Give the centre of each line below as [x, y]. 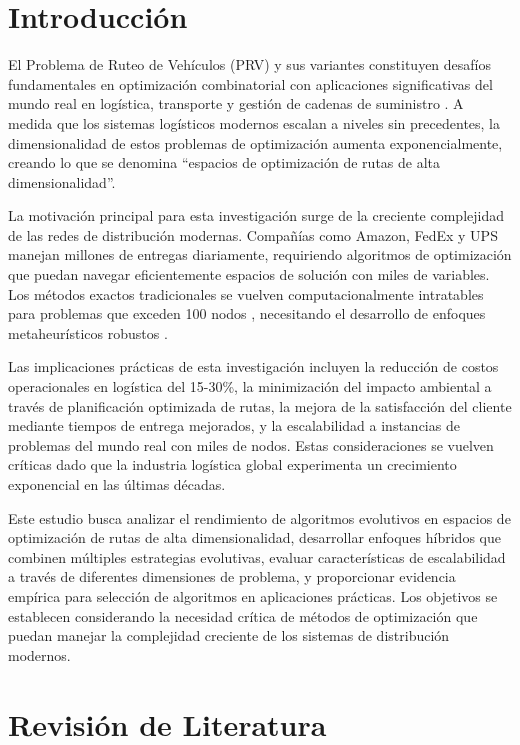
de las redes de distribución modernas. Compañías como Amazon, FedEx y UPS [253, 234]
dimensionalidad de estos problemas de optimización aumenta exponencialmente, [255, 142]
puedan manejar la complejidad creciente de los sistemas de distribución [229, 635]
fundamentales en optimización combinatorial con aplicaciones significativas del [250, 83]
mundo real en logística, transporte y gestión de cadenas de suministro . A [236, 103]
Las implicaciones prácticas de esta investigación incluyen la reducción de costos [253, 366]
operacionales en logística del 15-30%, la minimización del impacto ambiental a [250, 386]
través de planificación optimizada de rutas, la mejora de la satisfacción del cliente [260, 405]
